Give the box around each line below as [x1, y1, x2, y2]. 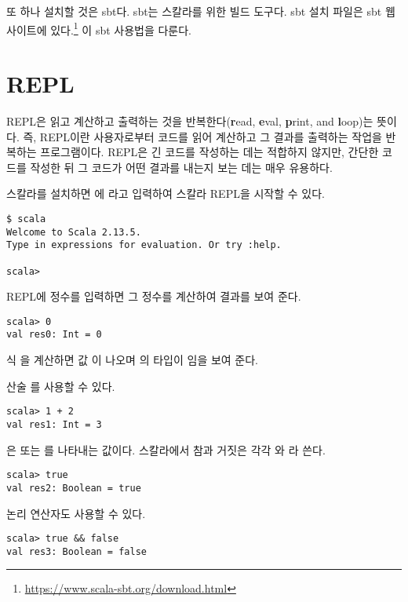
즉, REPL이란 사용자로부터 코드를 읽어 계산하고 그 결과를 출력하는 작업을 [23, 128, 382, 144]
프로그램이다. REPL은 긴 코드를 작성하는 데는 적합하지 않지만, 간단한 [40, 144, 379, 160]
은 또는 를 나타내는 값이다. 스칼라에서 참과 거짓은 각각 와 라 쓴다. [6, 441, 326, 458]
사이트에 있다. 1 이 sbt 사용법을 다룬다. [6, 19, 192, 38]
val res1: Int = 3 [6, 418, 102, 430]
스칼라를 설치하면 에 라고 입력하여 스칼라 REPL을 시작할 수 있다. [6, 185, 325, 202]
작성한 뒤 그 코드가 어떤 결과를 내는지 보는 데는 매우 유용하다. [30, 159, 333, 175]
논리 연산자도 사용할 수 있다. [6, 505, 146, 521]
